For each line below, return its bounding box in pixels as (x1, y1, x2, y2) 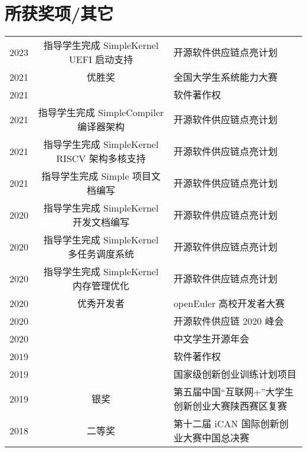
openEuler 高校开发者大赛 (174, 296, 285, 311)
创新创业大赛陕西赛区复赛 (174, 399, 288, 413)
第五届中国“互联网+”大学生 (174, 385, 294, 399)
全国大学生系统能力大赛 (174, 70, 278, 84)
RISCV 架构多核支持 (56, 151, 146, 166)
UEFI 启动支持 (68, 52, 133, 67)
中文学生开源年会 (174, 332, 250, 346)
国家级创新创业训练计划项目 (174, 367, 297, 381)
